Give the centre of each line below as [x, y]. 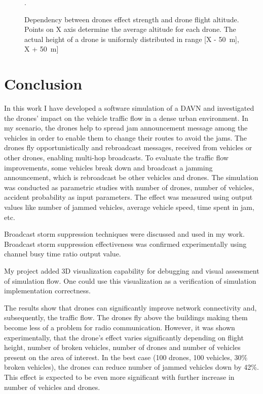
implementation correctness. [47, 291]
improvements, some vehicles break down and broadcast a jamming [108, 167]
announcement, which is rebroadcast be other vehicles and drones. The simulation [131, 177]
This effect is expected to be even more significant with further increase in [119, 377]
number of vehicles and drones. [52, 387]
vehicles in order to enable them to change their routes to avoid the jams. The [126, 137]
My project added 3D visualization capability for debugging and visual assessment [132, 271]
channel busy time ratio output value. [63, 254]
